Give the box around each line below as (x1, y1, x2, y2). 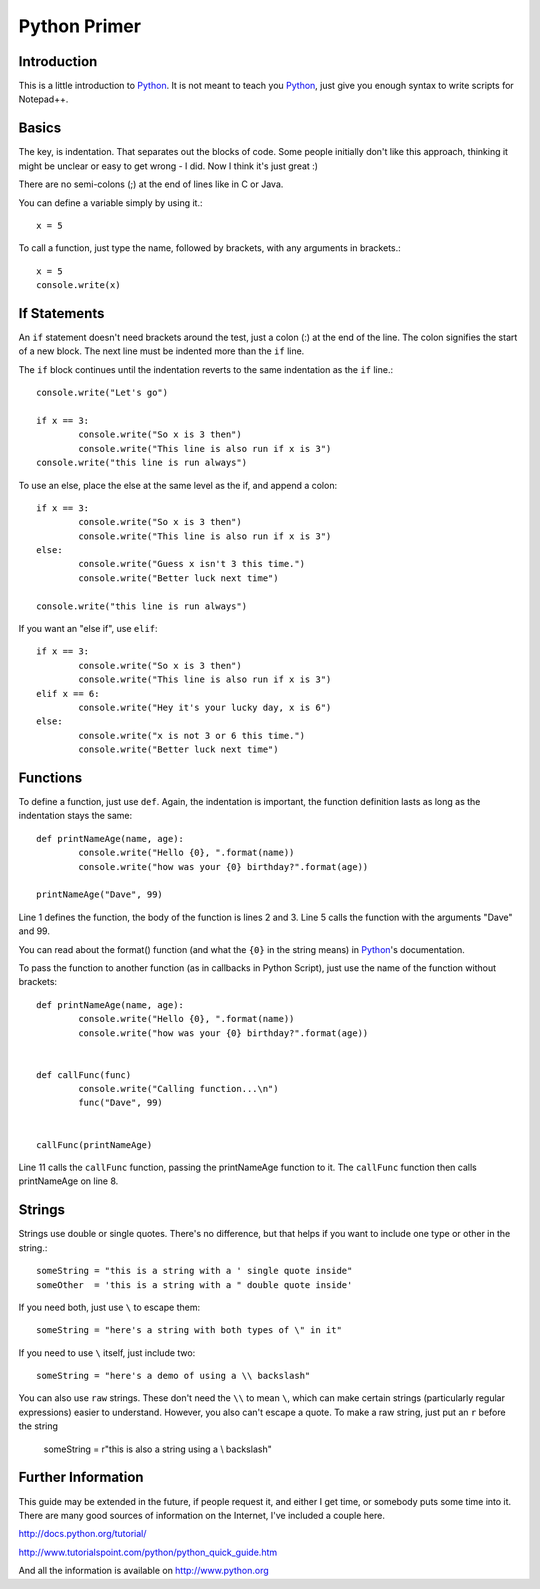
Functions (18, 769, 83, 786)
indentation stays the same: (18, 810, 133, 822)
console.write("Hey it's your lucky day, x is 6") (78, 701, 332, 713)
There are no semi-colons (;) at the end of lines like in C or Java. (18, 178, 284, 190)
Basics (18, 120, 62, 137)
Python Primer (18, 15, 142, 37)
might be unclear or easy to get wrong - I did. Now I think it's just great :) (18, 160, 319, 172)
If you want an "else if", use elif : (18, 623, 159, 635)
